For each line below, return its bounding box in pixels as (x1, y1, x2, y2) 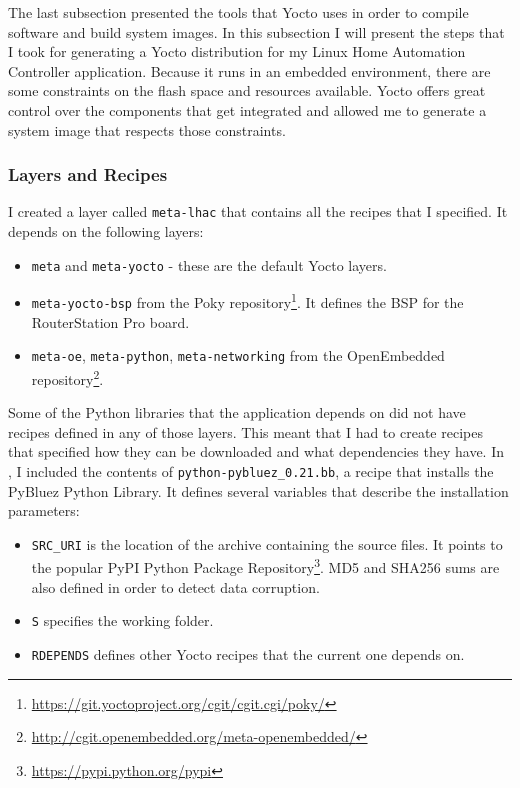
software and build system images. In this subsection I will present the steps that (8, 21, 505, 42)
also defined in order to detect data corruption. (31, 576, 320, 597)
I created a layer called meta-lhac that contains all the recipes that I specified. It (8, 201, 508, 222)
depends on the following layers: (8, 221, 204, 242)
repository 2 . (31, 365, 104, 389)
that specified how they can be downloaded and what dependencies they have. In (8, 441, 504, 462)
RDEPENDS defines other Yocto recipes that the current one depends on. (31, 643, 465, 664)
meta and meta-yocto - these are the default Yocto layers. (31, 254, 387, 275)
